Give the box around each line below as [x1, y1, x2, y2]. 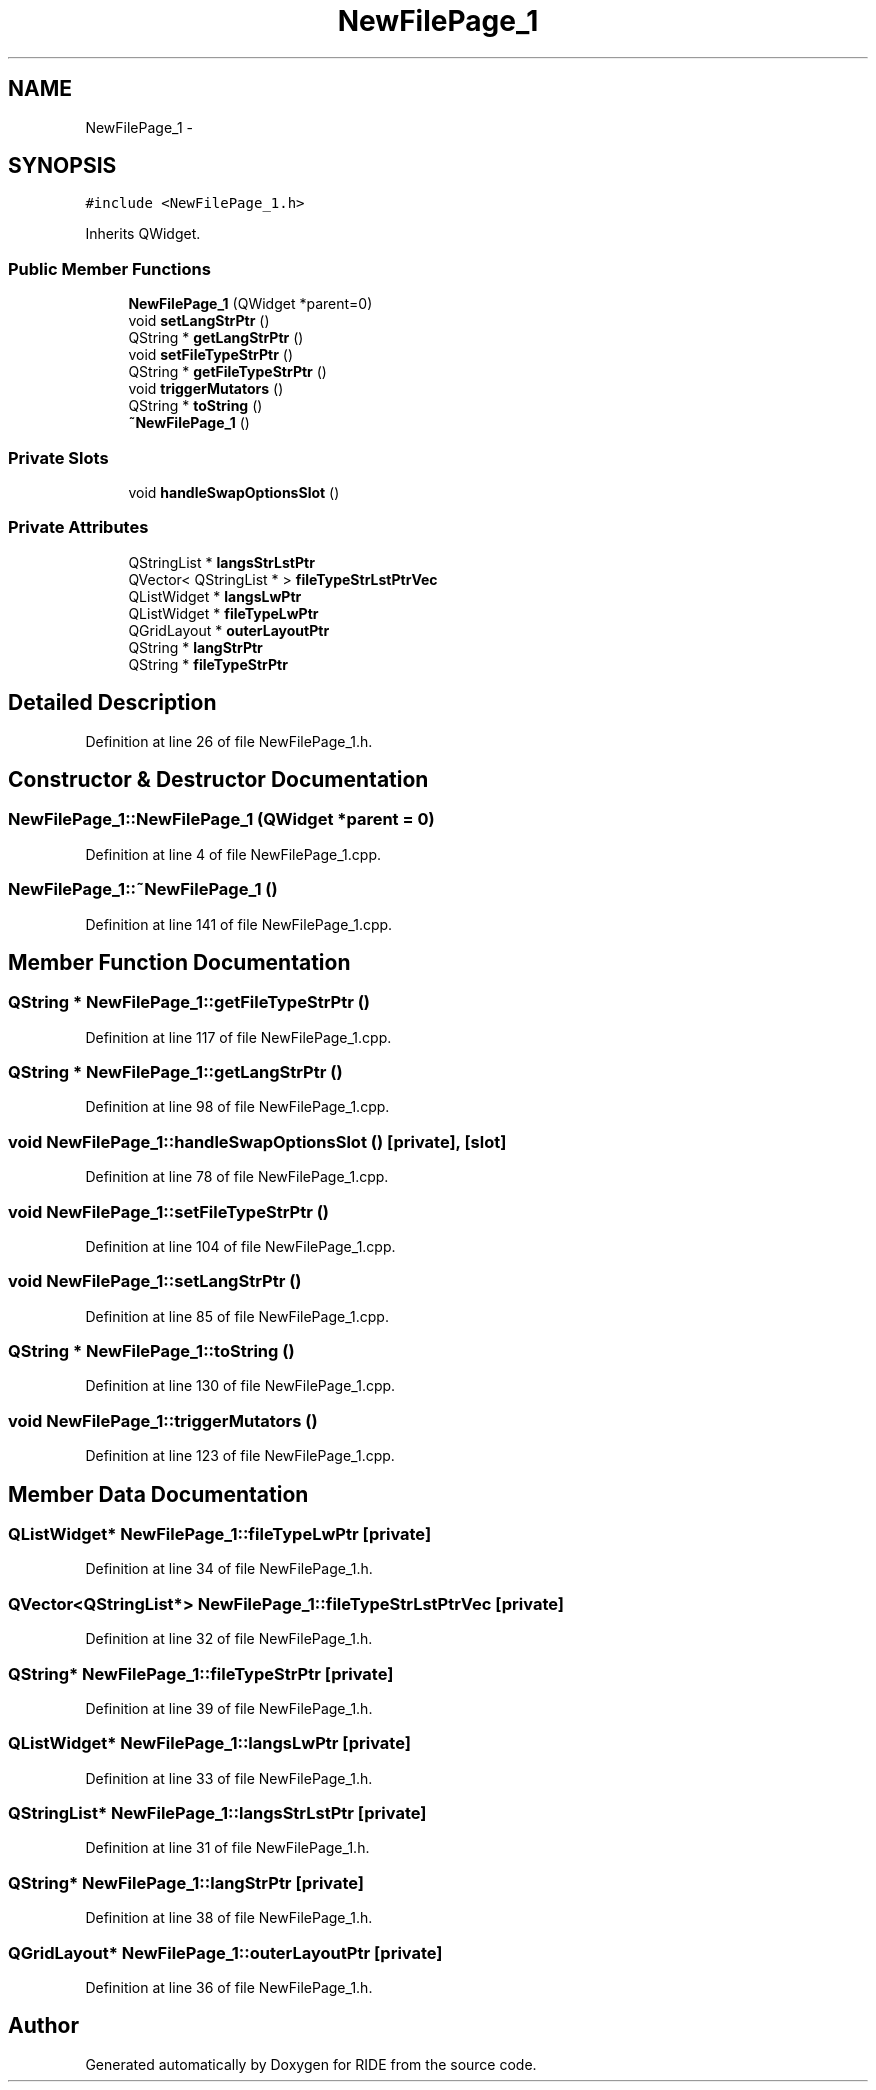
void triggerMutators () [128, 380, 284, 398]
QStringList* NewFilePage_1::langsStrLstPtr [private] [8, 1803, 427, 1824]
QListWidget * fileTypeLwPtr [128, 604, 319, 622]
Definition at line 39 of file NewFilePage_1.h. [85, 1699, 373, 1717]
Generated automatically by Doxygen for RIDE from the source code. [85, 2055, 537, 2073]
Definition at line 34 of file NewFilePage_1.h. [85, 1560, 373, 1578]
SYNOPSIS [8, 153, 117, 179]
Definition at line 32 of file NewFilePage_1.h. [85, 1630, 373, 1648]
